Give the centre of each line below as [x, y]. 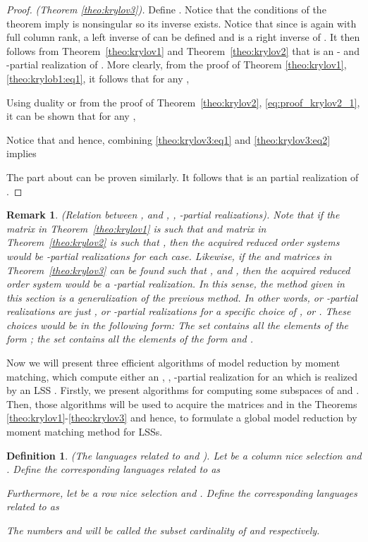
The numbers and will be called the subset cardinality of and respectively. [163, 530]
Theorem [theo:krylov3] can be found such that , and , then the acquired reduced [178, 270]
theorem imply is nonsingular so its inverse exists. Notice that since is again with [182, 23]
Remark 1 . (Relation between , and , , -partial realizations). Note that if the [173, 215]
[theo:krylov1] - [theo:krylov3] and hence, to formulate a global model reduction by [182, 418]
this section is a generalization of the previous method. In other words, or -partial [182, 297]
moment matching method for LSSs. [85, 432]
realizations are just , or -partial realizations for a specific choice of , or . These [179, 311]
